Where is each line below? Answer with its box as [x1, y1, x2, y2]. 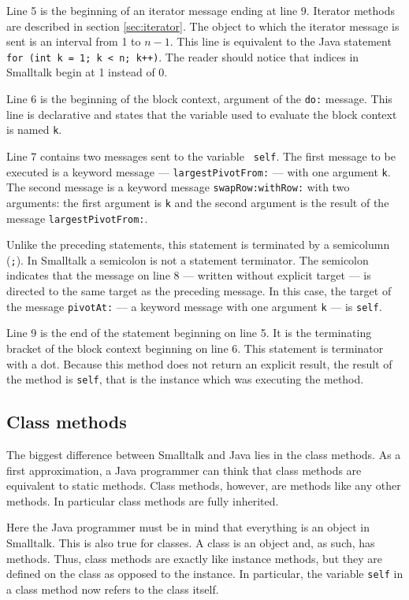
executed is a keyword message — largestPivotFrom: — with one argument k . [6, 163, 391, 180]
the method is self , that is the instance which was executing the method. [6, 371, 364, 387]
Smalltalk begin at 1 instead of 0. [6, 64, 168, 80]
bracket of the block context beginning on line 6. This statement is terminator [6, 339, 384, 356]
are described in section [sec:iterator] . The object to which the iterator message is [6, 17, 400, 34]
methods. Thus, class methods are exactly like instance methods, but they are [6, 550, 382, 566]
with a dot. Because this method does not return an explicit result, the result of [6, 355, 392, 372]
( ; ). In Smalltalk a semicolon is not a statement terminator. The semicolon [6, 251, 369, 268]
